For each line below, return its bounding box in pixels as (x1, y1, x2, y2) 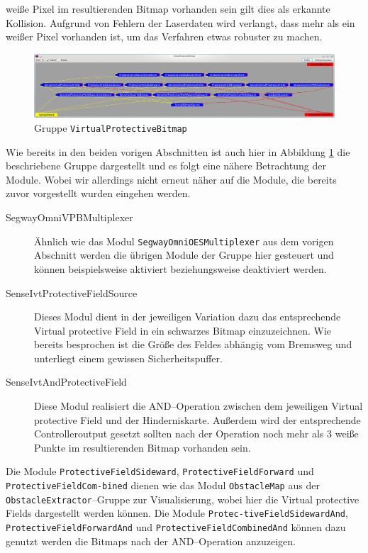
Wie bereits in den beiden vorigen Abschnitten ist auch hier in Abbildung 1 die (6, 144, 350, 159)
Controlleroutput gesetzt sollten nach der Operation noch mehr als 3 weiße (34, 426, 359, 441)
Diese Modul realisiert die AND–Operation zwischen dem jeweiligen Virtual (34, 398, 363, 413)
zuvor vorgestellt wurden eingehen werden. (6, 186, 191, 201)
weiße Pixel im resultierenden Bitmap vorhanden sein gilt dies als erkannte (6, 1, 330, 16)
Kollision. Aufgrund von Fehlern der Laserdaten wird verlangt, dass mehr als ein (6, 15, 355, 30)
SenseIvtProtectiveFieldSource (6, 285, 138, 300)
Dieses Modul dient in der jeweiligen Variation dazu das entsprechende (34, 309, 341, 324)
